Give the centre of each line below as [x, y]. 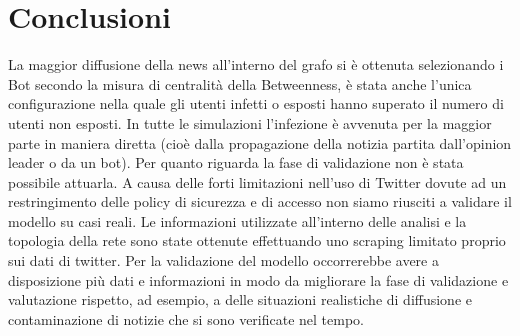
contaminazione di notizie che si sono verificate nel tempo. [186, 318]
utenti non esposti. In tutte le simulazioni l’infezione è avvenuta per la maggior [250, 122]
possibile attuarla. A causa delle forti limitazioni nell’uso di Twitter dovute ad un [257, 181]
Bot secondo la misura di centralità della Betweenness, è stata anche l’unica [240, 83]
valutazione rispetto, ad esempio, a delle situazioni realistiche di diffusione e [240, 299]
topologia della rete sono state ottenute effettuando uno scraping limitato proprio [257, 240]
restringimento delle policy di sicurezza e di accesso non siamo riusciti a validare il [260, 201]
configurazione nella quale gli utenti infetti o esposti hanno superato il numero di [256, 103]
